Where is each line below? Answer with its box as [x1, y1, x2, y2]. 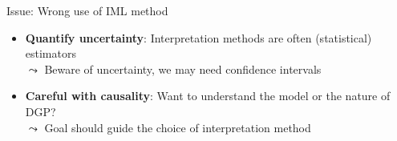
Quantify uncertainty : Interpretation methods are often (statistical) [25, 29, 372, 46]
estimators [25, 45, 76, 62]
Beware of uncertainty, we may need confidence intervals [44, 60, 322, 77]
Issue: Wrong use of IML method [6, 2, 168, 18]
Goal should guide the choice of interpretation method [44, 119, 311, 135]
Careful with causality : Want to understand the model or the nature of [25, 87, 391, 104]
